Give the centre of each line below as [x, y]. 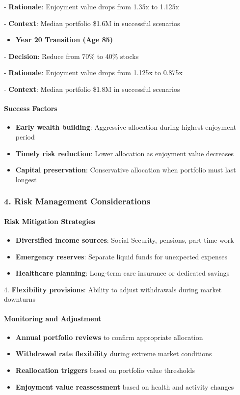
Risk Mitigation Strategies [50, 221]
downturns [20, 299]
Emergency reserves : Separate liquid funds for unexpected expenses [121, 256]
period [25, 136]
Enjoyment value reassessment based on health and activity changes [125, 386]
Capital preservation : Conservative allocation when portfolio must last [126, 170]
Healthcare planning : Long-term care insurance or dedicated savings [122, 273]
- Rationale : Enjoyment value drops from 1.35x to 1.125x [92, 6]
